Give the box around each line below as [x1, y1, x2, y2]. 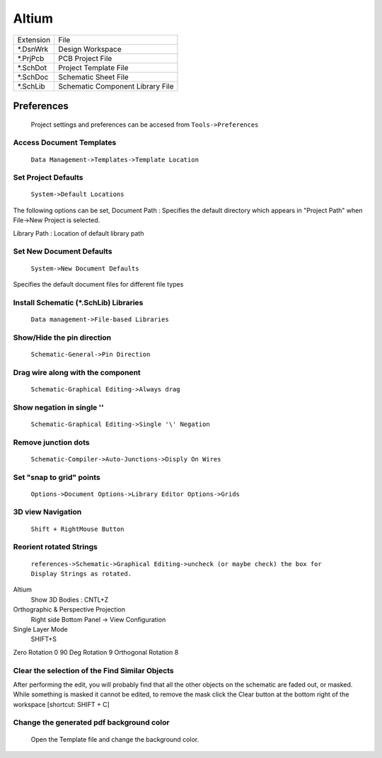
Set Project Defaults [13, 173, 84, 183]
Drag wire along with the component [13, 367, 141, 377]
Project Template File [58, 62, 129, 72]
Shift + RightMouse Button [30, 524, 125, 533]
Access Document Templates [13, 138, 117, 148]
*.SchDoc [17, 71, 49, 81]
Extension [17, 35, 51, 45]
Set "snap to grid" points [13, 472, 100, 482]
